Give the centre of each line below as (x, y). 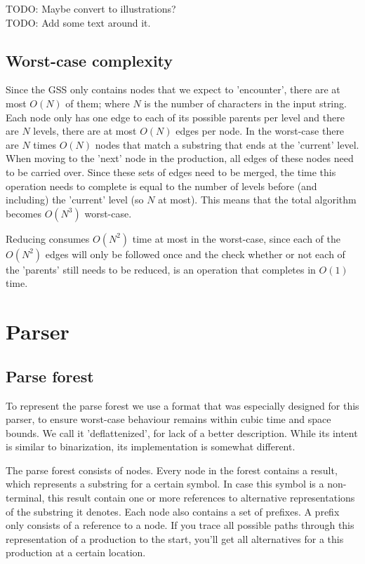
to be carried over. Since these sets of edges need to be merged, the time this (171, 172)
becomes (24, 213)
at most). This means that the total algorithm (257, 200)
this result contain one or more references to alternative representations (201, 498)
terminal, (25, 498)
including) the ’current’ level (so (75, 200)
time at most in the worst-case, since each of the (236, 238)
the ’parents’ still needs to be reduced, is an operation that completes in (161, 269)
